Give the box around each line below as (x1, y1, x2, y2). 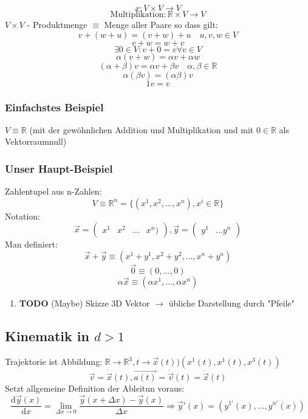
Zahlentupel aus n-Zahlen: (5, 185, 102, 198)
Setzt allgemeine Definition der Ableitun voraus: (5, 382, 185, 395)
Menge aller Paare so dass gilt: (104, 18, 218, 30)
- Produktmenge (27, 18, 87, 30)
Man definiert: (5, 238, 58, 251)
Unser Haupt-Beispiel (5, 161, 113, 176)
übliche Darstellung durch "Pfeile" (168, 297, 295, 310)
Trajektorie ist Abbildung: (5, 355, 103, 368)
